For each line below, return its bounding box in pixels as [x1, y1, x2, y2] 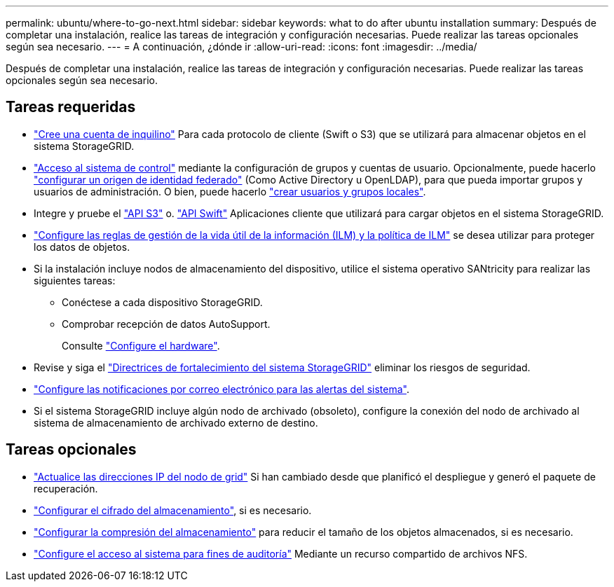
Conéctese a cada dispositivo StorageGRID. [62, 296, 263, 308]
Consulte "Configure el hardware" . [62, 339, 220, 352]
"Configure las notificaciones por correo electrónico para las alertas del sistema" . [34, 382, 409, 395]
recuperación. [34, 482, 98, 495]
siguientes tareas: [34, 274, 116, 286]
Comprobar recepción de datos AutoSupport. [62, 317, 271, 330]
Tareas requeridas [6, 98, 136, 116]
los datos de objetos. [34, 240, 130, 253]
